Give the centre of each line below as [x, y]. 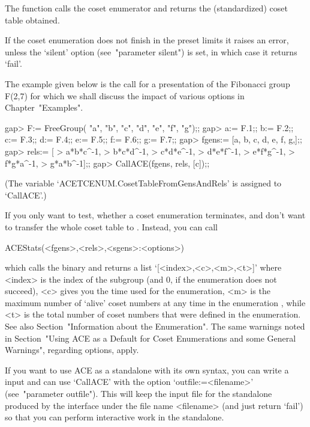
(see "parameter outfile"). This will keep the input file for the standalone [139, 394]
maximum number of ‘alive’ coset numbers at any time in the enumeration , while [155, 302]
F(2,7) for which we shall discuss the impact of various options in [125, 95]
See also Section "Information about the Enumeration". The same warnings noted [155, 326]
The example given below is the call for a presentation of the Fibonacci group [148, 83]
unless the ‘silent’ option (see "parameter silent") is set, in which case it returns [151, 51]
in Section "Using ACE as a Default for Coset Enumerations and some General [151, 338]
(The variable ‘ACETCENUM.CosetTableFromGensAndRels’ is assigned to [143, 183]
